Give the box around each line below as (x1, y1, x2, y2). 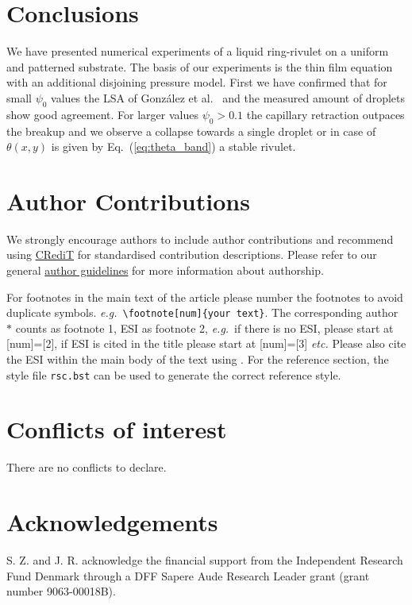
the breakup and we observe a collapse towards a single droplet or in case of (6, 122, 376, 139)
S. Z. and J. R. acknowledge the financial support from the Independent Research (6, 552, 403, 568)
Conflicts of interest (6, 413, 227, 445)
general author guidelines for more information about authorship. (6, 262, 324, 278)
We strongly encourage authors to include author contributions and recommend (6, 230, 394, 247)
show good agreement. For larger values (6, 106, 198, 122)
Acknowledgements (6, 506, 218, 538)
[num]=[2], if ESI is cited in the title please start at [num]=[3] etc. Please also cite (6, 335, 406, 352)
